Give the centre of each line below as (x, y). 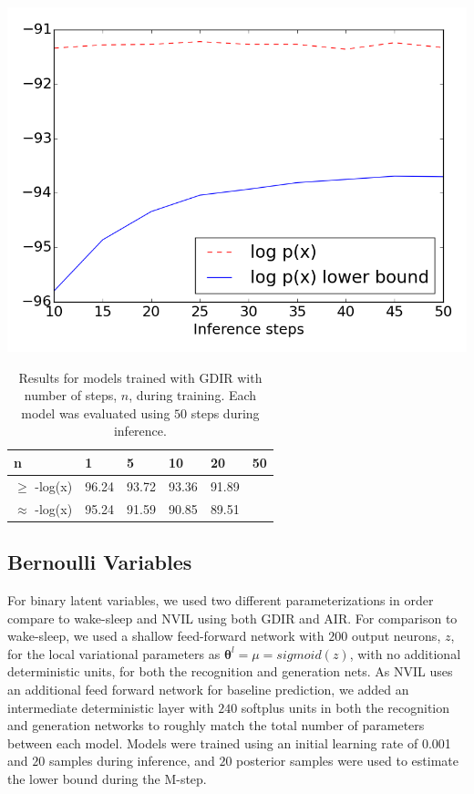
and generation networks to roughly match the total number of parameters (216, 725)
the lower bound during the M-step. (107, 778)
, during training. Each (193, 395)
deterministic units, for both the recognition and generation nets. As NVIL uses (230, 671)
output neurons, (396, 636)
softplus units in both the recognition (345, 707)
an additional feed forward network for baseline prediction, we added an (208, 689)
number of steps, (71, 395)
